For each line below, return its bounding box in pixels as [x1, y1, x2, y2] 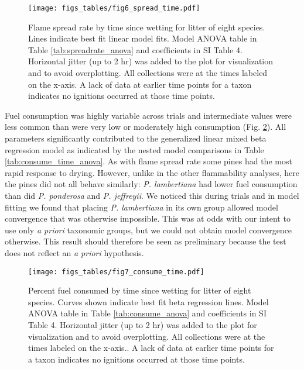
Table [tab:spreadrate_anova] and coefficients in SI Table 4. [28, 43, 242, 56]
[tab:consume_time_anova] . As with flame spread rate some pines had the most [5, 155, 292, 167]
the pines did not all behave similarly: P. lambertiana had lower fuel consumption [5, 178, 298, 190]
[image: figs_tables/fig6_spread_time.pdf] [28, 4, 200, 12]
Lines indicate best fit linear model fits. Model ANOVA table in [28, 32, 257, 44]
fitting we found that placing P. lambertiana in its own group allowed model [5, 201, 278, 213]
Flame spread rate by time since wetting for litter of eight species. [28, 20, 265, 33]
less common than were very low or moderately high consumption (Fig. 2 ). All [5, 120, 286, 133]
